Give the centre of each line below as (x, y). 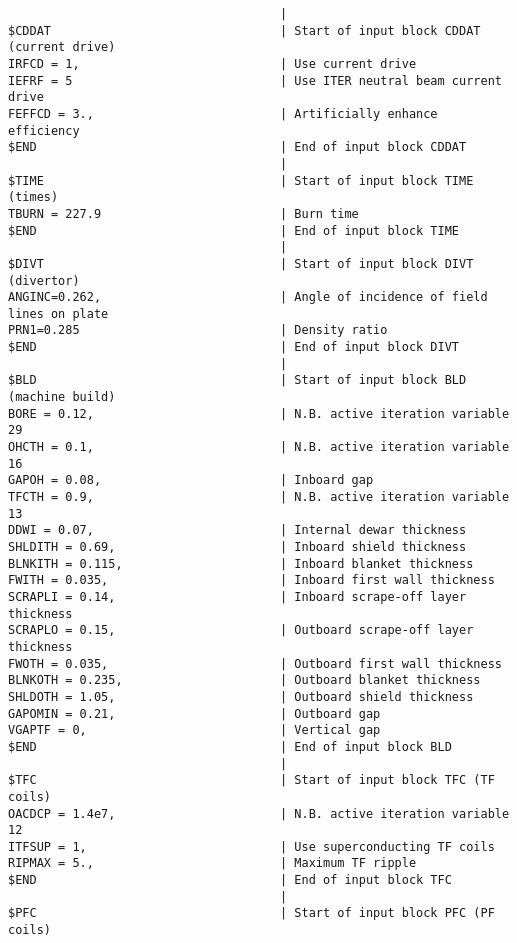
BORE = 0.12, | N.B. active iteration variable (259, 413)
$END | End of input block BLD (230, 746)
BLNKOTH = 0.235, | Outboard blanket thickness (244, 680)
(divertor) (44, 280)
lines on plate (58, 313)
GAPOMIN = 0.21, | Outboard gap (194, 713)
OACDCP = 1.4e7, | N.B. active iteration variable (259, 813)
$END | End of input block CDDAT (237, 147)
